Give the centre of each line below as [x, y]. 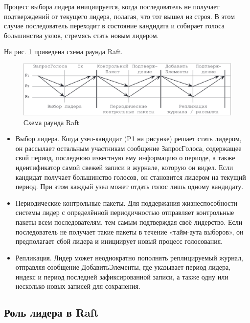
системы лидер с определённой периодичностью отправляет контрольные [125, 212]
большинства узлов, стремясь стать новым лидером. [81, 35]
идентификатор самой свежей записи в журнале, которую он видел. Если [124, 167]
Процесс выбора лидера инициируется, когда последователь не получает [112, 6]
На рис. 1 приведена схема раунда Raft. [63, 52]
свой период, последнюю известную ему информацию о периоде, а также [125, 158]
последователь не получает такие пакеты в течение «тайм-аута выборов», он [129, 231]
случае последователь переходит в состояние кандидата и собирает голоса [114, 26]
